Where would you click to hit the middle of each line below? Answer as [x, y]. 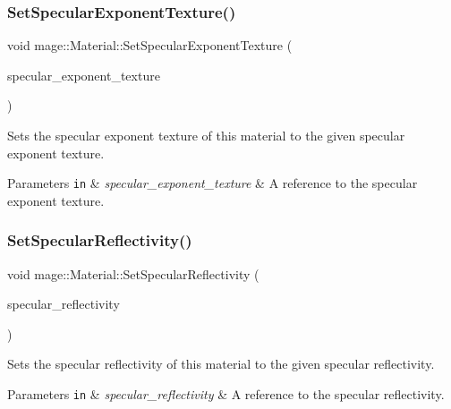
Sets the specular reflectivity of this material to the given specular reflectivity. [221, 364]
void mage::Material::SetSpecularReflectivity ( [133, 273]
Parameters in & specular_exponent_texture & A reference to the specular [213, 183]
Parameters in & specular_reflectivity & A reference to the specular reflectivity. [226, 394]
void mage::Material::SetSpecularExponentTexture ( [150, 45]
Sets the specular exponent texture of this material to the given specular [206, 135]
